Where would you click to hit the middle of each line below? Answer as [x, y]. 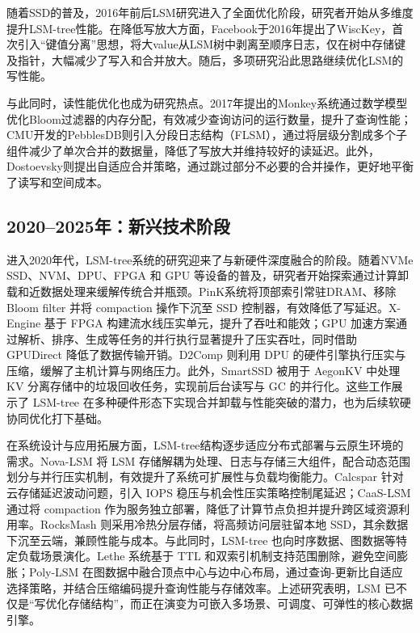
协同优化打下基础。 [57, 418]
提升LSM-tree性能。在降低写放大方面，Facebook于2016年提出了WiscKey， [199, 28]
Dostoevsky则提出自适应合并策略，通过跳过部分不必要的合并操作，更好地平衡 [210, 166]
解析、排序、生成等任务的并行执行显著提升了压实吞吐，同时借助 [187, 338]
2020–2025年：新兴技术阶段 [118, 225]
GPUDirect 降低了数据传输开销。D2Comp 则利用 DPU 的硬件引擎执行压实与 [206, 354]
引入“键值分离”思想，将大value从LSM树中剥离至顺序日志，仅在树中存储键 [212, 44]
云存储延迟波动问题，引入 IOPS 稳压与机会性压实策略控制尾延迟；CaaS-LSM [209, 493]
